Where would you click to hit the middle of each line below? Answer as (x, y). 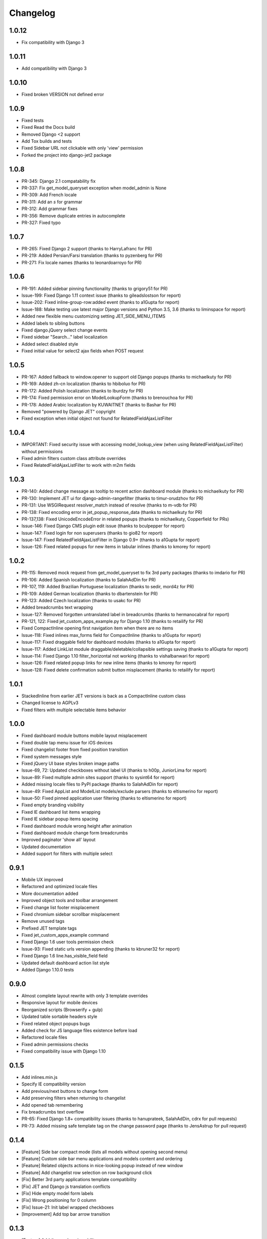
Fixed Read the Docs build (48, 127)
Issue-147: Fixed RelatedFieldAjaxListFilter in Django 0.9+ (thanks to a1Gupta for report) (111, 540)
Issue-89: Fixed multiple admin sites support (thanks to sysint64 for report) (98, 777)
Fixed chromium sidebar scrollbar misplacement (70, 914)
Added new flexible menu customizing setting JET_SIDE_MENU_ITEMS (93, 316)
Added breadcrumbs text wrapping (57, 608)
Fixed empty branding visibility (53, 805)
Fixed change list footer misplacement (61, 907)
